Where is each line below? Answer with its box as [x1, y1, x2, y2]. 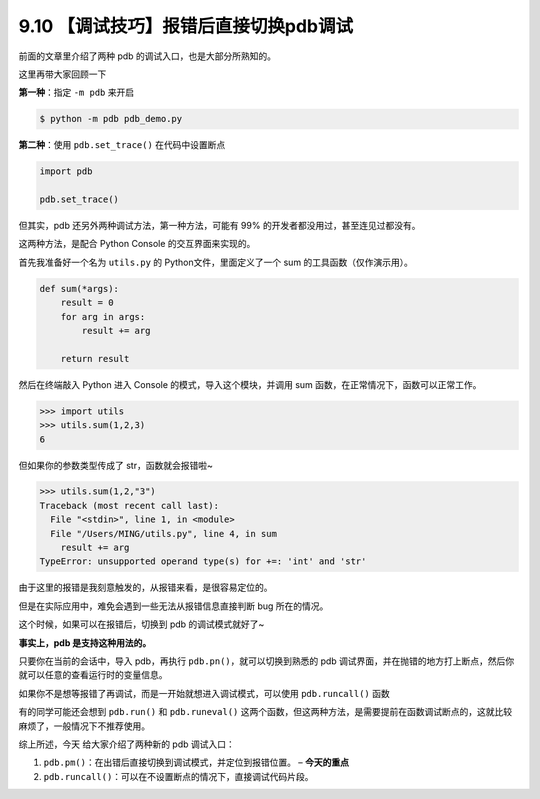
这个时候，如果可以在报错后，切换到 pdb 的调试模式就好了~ [18, 618, 265, 630]
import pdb [39, 166, 93, 177]
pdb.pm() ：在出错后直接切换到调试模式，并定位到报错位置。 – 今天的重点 [43, 756, 350, 769]
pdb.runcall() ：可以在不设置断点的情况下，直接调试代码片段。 [43, 770, 314, 782]
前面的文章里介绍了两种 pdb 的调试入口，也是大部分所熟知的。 [18, 50, 277, 62]
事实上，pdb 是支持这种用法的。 [18, 636, 152, 649]
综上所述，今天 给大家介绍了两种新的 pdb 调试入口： [18, 738, 235, 750]
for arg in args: [60, 311, 146, 322]
